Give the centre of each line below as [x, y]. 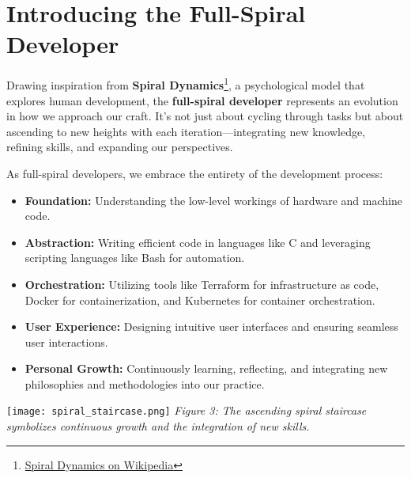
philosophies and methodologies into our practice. [145, 383]
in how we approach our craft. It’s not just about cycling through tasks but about [205, 116]
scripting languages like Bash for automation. [135, 258]
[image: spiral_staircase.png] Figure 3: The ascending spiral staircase [187, 410]
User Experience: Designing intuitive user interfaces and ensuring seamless [211, 326]
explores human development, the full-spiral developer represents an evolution [202, 100]
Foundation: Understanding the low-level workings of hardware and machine [213, 200]
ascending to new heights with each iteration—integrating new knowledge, [186, 131]
